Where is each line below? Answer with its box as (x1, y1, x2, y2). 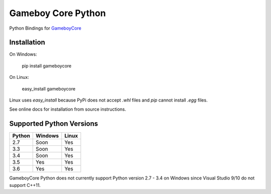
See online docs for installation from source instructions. (9, 106, 126, 113)
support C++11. (9, 182, 41, 188)
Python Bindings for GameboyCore (9, 25, 81, 31)
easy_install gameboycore (22, 85, 76, 91)
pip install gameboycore (22, 63, 72, 69)
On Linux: (9, 74, 30, 80)
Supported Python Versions (9, 120, 98, 128)
